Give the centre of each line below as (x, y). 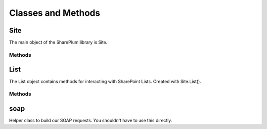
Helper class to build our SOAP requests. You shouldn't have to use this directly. (91, 120)
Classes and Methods (55, 13)
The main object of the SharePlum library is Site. (58, 43)
